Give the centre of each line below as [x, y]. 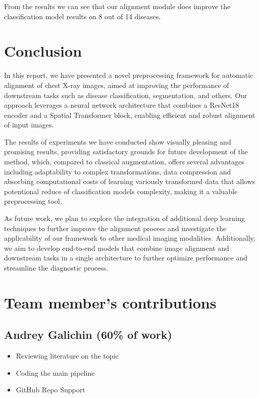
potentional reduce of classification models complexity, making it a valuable [121, 191]
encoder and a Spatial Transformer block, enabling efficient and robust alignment [130, 115]
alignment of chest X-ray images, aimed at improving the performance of [117, 85]
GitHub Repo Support [50, 390]
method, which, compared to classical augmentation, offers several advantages [124, 162]
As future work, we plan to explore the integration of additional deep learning [125, 218]
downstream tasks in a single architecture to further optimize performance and [126, 258]
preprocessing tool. [33, 201]
